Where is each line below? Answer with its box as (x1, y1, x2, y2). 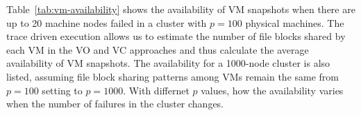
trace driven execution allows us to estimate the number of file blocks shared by (6, 29, 346, 43)
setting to (42, 83, 83, 97)
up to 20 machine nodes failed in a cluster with (6, 15, 207, 30)
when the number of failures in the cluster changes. (6, 96, 224, 111)
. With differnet (123, 83, 190, 97)
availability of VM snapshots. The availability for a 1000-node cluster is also (6, 56, 330, 70)
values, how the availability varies (201, 83, 344, 97)
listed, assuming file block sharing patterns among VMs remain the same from (6, 69, 339, 83)
